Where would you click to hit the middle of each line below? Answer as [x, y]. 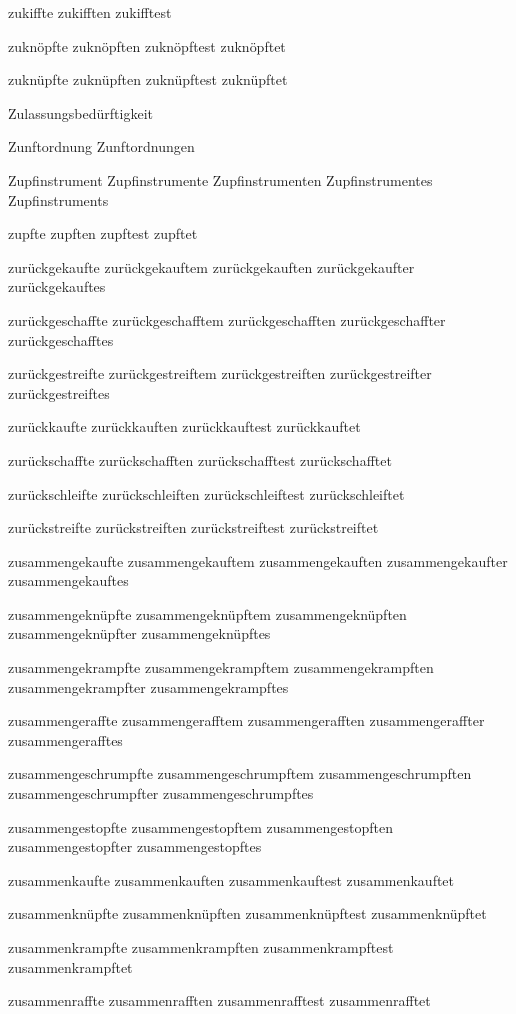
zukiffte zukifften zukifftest [90, 12]
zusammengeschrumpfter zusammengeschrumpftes [161, 793]
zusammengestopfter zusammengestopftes [135, 846]
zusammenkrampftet [70, 966]
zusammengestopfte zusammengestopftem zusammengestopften [201, 826]
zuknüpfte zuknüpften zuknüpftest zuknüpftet [148, 79]
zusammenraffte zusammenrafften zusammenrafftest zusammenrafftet [219, 1000]
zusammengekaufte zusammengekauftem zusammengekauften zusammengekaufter [258, 560]
